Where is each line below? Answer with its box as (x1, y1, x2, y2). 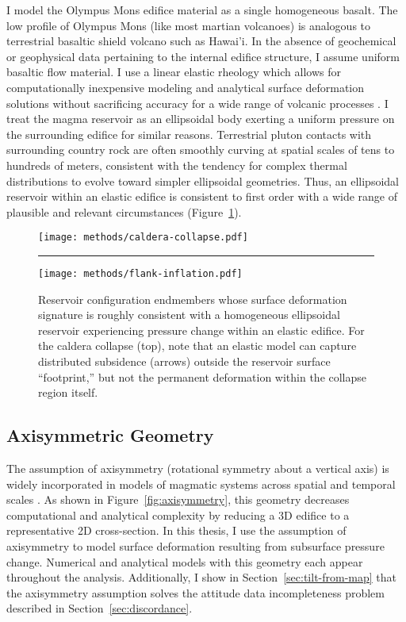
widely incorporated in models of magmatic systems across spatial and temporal (6, 475, 396, 492)
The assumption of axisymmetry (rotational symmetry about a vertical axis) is (6, 459, 389, 476)
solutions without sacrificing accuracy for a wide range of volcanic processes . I (6, 94, 389, 111)
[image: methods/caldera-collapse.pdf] (38, 232, 248, 244)
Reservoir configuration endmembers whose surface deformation (38, 290, 347, 307)
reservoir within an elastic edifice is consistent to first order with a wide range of (6, 188, 398, 205)
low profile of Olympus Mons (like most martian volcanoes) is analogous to (6, 17, 371, 33)
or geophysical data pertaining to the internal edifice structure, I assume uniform (6, 48, 400, 64)
